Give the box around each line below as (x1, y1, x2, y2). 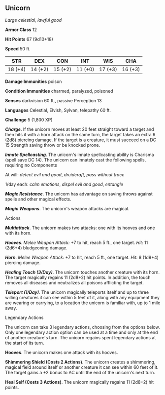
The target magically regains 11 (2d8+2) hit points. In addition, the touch (5, 274, 151, 280)
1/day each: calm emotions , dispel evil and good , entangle (5, 181, 123, 187)
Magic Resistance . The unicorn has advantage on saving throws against (5, 191, 153, 197)
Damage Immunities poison (5, 79, 62, 84)
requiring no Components (5, 162, 58, 168)
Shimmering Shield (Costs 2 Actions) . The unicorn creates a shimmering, (5, 359, 156, 365)
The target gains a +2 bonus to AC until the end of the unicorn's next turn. (5, 369, 155, 375)
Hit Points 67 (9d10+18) (5, 36, 53, 42)
